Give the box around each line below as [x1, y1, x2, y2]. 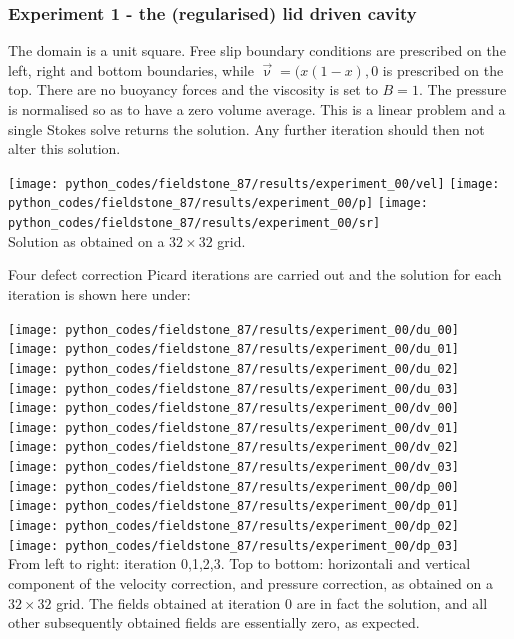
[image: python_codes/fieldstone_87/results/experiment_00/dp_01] [8, 499, 460, 514]
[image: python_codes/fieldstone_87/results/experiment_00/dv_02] [8, 440, 460, 455]
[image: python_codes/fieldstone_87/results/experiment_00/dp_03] [8, 538, 460, 553]
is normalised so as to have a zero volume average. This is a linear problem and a [8, 99, 506, 119]
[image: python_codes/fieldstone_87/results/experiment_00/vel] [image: [8, 176, 500, 191]
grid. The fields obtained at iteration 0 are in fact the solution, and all [56, 592, 488, 613]
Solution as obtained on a [8, 230, 165, 251]
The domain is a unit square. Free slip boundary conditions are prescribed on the [8, 40, 506, 61]
